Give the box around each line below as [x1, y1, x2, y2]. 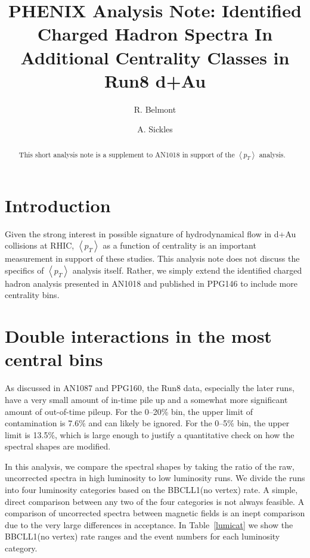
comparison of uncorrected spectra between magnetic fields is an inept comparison [5, 507, 305, 519]
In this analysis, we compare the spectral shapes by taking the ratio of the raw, [5, 460, 294, 472]
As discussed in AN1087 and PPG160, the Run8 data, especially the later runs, [5, 382, 294, 394]
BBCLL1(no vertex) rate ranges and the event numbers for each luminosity [5, 530, 280, 542]
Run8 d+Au [104, 68, 206, 92]
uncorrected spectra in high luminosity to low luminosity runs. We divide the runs [5, 472, 305, 484]
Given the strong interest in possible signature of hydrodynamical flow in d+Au [5, 227, 296, 240]
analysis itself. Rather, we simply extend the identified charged [72, 263, 302, 276]
